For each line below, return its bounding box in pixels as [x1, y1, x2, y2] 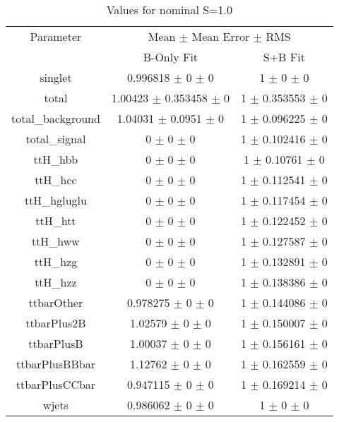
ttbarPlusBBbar [16, 356, 95, 372]
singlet [40, 69, 72, 85]
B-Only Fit [143, 49, 198, 65]
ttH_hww [31, 233, 80, 249]
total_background [11, 110, 100, 126]
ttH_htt [35, 212, 76, 229]
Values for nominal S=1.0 [106, 1, 233, 18]
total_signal [25, 131, 86, 147]
